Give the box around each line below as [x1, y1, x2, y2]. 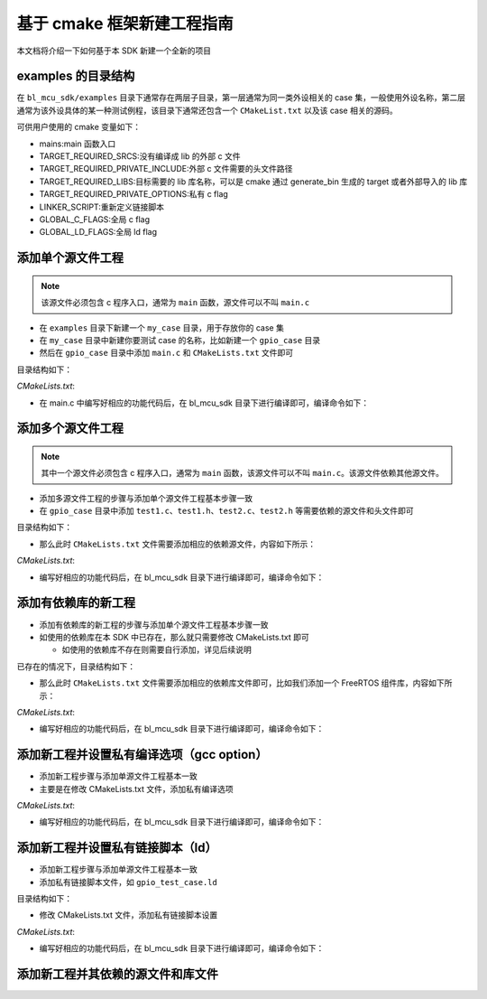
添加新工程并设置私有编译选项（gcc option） [16, 747, 268, 762]
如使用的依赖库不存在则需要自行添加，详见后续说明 [61, 644, 252, 655]
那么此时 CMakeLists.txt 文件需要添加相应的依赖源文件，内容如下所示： [39, 538, 316, 549]
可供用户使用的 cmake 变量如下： [16, 122, 142, 133]
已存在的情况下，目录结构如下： [16, 660, 135, 672]
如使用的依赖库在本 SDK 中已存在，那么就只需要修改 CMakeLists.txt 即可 [39, 631, 310, 642]
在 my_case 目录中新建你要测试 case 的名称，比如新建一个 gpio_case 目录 [39, 334, 321, 345]
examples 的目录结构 [16, 69, 135, 84]
